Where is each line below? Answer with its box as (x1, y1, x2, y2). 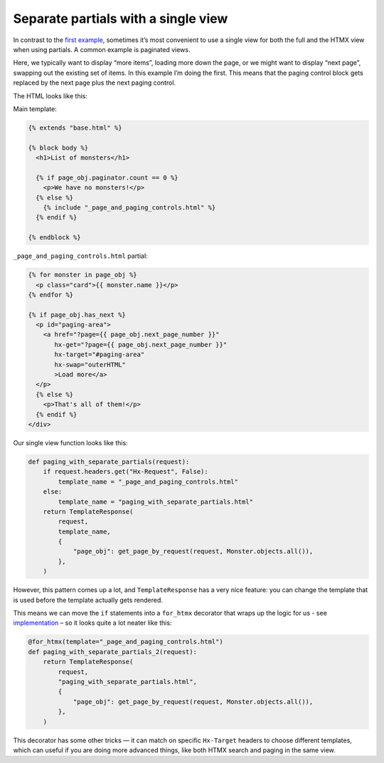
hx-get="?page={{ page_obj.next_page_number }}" (54, 341, 228, 348)
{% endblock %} (28, 234, 81, 242)
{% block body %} (28, 143, 89, 152)
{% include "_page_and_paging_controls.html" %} (43, 204, 216, 212)
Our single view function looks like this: (13, 438, 128, 447)
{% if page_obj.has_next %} (28, 311, 126, 318)
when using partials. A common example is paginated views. (13, 45, 191, 53)
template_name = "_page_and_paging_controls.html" (58, 477, 238, 486)
